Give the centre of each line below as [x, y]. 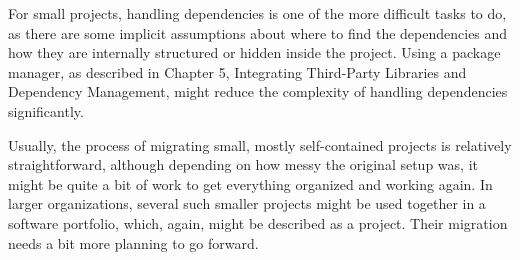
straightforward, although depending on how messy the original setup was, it [243, 164]
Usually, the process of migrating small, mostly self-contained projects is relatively [260, 144]
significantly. [46, 110]
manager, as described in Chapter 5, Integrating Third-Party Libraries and [237, 71]
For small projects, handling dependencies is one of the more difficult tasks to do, [257, 13]
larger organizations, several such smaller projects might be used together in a [247, 203]
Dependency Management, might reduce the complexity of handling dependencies [258, 91]
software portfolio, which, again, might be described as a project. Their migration [258, 222]
